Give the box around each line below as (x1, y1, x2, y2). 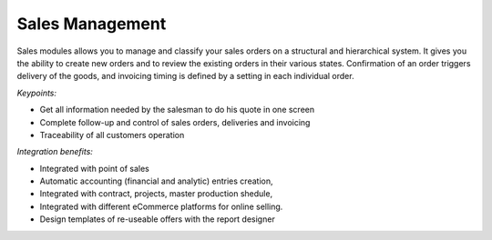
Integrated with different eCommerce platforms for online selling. (39, 201, 283, 212)
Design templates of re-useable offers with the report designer (39, 214, 275, 225)
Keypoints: (16, 87, 57, 98)
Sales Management (16, 14, 167, 34)
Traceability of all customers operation (39, 129, 185, 140)
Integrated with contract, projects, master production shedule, (39, 188, 273, 199)
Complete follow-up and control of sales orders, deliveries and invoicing (39, 116, 311, 127)
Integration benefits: (16, 146, 93, 157)
